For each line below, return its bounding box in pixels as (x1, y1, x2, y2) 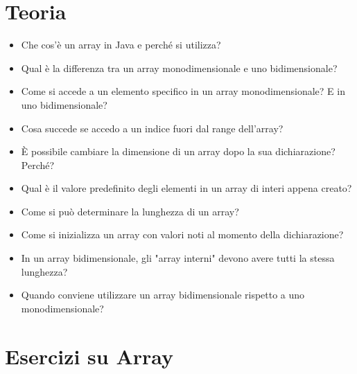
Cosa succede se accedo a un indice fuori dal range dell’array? (21, 121, 284, 135)
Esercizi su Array (5, 341, 174, 370)
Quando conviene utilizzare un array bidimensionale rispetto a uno (21, 287, 305, 302)
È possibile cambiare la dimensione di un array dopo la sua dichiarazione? (21, 144, 336, 159)
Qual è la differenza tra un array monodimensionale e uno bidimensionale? (21, 60, 338, 75)
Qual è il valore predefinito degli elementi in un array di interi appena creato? (21, 181, 352, 195)
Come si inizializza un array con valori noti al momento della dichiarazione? (21, 227, 344, 242)
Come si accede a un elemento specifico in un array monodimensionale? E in (21, 84, 345, 98)
